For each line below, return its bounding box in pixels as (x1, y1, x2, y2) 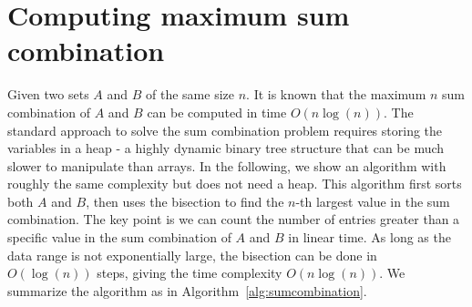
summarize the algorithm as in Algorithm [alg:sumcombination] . (7, 281, 367, 300)
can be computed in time (147, 102, 287, 121)
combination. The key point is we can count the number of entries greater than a (7, 210, 460, 229)
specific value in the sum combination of (7, 228, 231, 247)
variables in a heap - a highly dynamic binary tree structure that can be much (7, 138, 445, 158)
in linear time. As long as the (288, 228, 451, 247)
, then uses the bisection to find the (86, 191, 284, 210)
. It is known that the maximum (246, 85, 426, 104)
